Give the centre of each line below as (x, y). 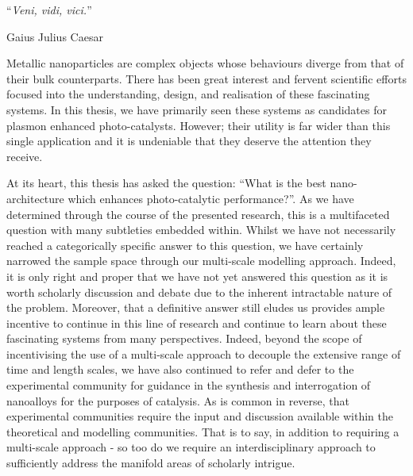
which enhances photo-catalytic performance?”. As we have (211, 198)
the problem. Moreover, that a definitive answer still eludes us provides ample (196, 307)
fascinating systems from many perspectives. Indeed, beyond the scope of (184, 338)
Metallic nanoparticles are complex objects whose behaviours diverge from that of (205, 63)
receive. (25, 156)
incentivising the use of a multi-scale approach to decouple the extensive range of (204, 353)
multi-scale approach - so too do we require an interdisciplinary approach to (191, 447)
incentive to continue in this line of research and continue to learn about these (197, 322)
